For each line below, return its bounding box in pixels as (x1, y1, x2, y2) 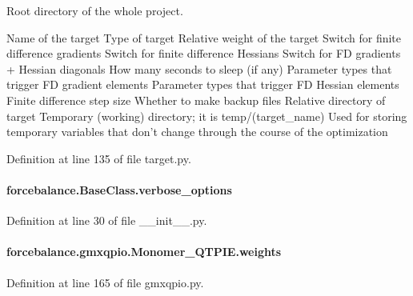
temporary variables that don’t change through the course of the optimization (6, 123, 388, 140)
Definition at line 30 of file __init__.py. (6, 212, 207, 229)
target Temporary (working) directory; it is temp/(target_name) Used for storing (6, 107, 407, 124)
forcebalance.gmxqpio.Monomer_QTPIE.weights (6, 243, 282, 260)
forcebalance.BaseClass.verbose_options (6, 181, 232, 198)
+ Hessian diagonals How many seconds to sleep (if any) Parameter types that (6, 60, 392, 77)
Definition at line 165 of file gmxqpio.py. (6, 274, 204, 290)
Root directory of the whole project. (6, 2, 183, 18)
